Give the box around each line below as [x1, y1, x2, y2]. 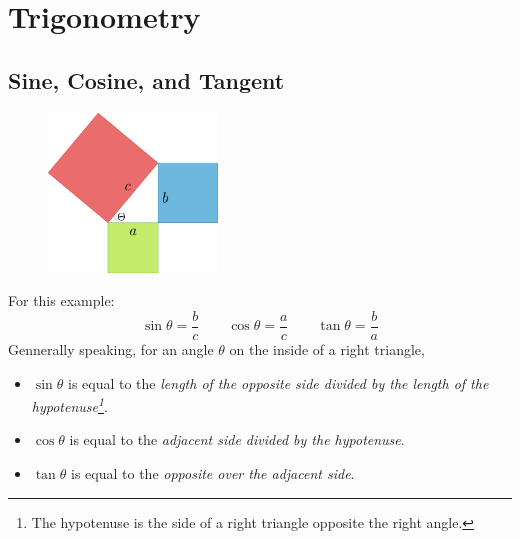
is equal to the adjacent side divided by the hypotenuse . [69, 429, 405, 450]
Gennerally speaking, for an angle [8, 338, 214, 359]
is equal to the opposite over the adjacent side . [71, 463, 355, 483]
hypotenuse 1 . [31, 393, 108, 416]
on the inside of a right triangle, [229, 338, 425, 359]
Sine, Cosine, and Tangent [8, 64, 285, 95]
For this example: [8, 290, 115, 311]
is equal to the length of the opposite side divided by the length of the [67, 372, 489, 393]
